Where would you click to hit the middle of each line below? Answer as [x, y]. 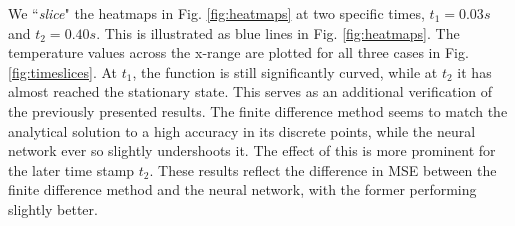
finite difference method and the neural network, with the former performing [242, 189]
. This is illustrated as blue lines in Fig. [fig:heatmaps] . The [278, 32]
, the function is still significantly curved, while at [285, 71]
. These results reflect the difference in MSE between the [323, 169]
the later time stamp [71, 169]
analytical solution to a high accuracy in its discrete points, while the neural [242, 130]
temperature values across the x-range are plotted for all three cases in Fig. [238, 52]
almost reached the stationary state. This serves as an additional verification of [250, 91]
